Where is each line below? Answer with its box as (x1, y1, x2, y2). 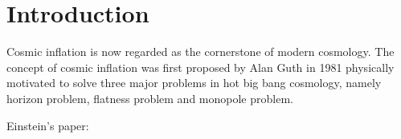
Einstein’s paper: (6, 117, 89, 133)
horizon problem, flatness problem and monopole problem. (6, 89, 293, 106)
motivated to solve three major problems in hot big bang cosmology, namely (6, 74, 382, 91)
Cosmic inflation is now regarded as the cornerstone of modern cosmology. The (6, 43, 395, 60)
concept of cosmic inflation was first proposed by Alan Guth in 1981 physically (6, 58, 395, 75)
